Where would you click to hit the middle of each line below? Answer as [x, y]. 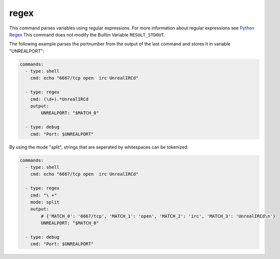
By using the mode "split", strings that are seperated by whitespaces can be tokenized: [99, 147]
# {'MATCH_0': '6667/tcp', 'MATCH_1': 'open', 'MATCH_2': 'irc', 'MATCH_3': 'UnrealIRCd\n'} [158, 216]
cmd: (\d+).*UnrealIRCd [59, 99]
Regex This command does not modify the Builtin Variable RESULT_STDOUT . [87, 34]
